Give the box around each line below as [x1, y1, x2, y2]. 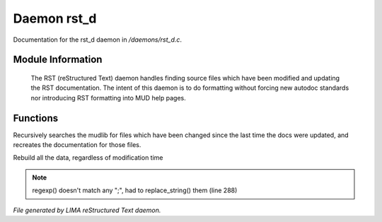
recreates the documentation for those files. [13, 141, 141, 149]
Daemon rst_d [13, 11, 97, 26]
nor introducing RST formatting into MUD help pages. [30, 93, 187, 102]
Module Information [13, 54, 103, 66]
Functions [13, 112, 59, 124]
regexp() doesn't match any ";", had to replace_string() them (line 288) [32, 186, 238, 194]
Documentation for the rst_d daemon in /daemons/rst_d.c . [13, 35, 183, 44]
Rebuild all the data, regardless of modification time [13, 153, 163, 162]
